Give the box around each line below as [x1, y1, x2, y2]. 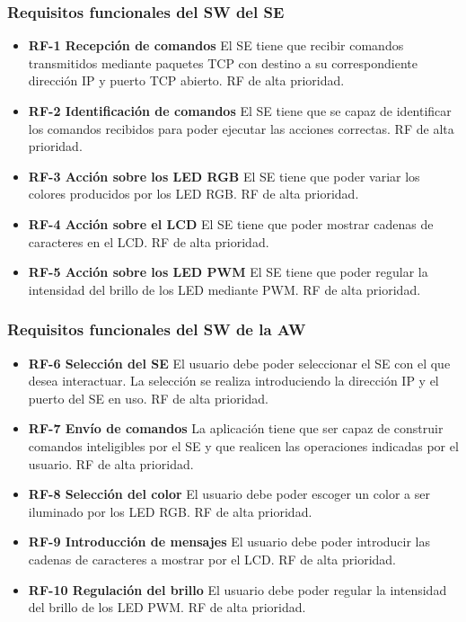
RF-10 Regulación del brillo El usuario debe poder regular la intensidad [28, 580, 447, 599]
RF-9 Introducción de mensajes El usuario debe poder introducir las [28, 532, 431, 551]
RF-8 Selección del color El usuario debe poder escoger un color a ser [28, 484, 430, 503]
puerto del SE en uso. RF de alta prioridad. [28, 388, 268, 407]
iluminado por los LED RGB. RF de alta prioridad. [28, 502, 312, 520]
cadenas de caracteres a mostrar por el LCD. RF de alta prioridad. [28, 549, 397, 568]
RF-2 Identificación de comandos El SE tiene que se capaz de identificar [28, 102, 452, 120]
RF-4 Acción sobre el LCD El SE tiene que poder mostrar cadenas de [28, 214, 434, 233]
